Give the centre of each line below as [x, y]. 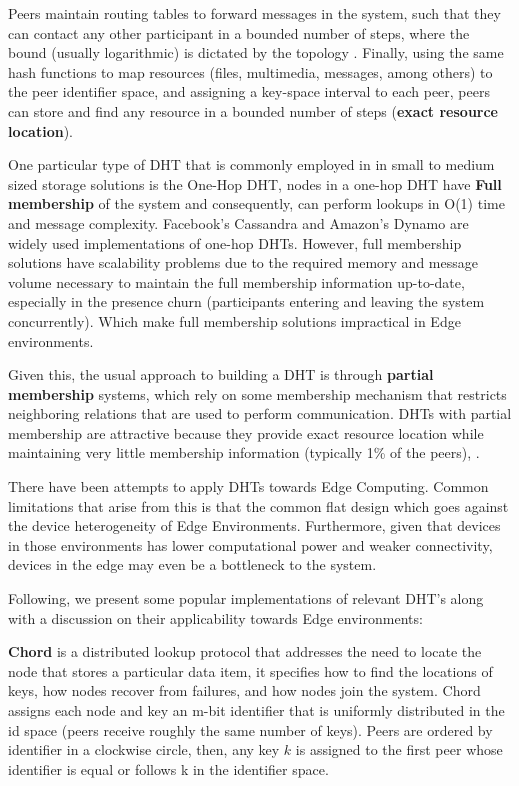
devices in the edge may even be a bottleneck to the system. [192, 564]
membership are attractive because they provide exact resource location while [246, 432]
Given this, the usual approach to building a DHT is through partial [221, 374]
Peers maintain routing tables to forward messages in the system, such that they [254, 13]
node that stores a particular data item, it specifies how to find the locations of [250, 670]
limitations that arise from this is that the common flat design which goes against [258, 505]
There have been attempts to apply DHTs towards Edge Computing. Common [248, 486]
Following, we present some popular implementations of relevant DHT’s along [246, 598]
